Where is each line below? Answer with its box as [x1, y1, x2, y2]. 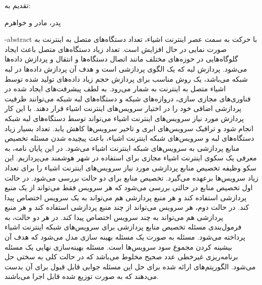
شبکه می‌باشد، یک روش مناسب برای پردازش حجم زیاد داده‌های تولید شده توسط [5, 73, 248, 84]
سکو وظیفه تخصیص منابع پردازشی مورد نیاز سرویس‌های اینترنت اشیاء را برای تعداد [5, 162, 257, 173]
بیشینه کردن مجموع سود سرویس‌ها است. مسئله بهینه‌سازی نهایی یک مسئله [5, 241, 232, 252]
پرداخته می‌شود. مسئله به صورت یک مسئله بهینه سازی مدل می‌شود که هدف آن [5, 232, 245, 242]
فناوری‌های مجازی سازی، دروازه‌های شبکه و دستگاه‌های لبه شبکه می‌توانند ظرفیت [5, 93, 251, 103]
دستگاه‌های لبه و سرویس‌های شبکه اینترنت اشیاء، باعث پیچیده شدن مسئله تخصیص [5, 133, 254, 143]
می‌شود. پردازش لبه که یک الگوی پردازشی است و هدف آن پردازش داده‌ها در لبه [5, 63, 247, 74]
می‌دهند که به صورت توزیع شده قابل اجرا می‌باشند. [5, 271, 159, 281]
